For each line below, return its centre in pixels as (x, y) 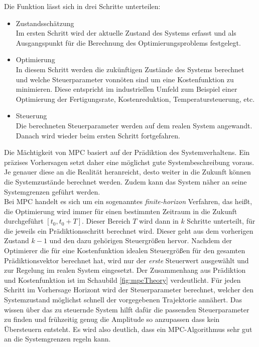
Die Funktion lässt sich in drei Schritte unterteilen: (82, 6)
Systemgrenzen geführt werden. (52, 191)
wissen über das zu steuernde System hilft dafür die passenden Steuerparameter (127, 309)
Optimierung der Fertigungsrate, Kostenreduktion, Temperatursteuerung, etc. (135, 99)
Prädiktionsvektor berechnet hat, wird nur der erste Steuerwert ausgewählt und (126, 260)
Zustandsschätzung (45, 23)
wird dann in (159, 221)
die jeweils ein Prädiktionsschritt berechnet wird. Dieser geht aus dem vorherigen (129, 230)
